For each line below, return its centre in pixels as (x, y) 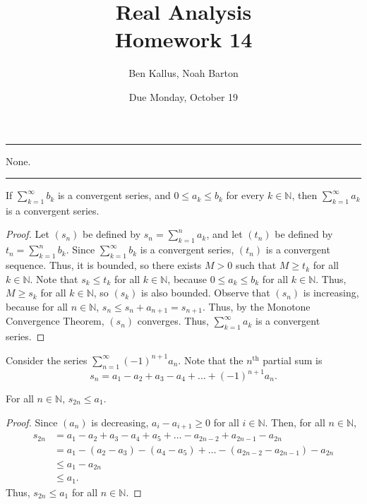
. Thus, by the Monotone (257, 306)
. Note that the (211, 360)
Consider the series (47, 360)
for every (245, 195)
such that (256, 265)
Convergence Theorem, (55, 321)
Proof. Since (32, 422)
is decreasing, (120, 422)
